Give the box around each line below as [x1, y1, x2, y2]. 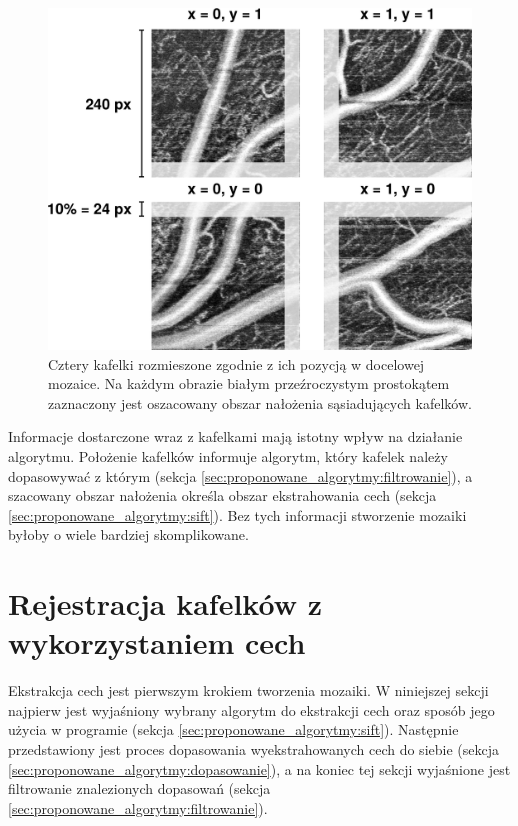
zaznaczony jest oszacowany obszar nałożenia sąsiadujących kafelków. [48, 392, 472, 413]
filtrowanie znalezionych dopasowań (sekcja [8, 778, 271, 799]
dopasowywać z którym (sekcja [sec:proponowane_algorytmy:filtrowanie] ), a [8, 465, 473, 486]
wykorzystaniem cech [8, 622, 306, 663]
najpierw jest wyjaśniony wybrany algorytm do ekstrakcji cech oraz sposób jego [8, 699, 495, 720]
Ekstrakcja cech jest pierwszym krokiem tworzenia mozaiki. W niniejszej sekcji [8, 680, 489, 701]
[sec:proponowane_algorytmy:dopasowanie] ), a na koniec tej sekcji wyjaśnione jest [8, 758, 511, 779]
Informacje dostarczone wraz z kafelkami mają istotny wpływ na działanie [8, 426, 463, 447]
